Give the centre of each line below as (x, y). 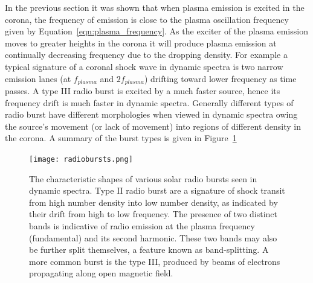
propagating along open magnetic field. (101, 273)
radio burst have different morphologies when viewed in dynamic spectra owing (151, 114)
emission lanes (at (38, 78)
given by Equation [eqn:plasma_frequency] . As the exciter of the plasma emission (156, 31)
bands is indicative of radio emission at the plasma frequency (142, 226)
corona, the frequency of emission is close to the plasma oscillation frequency (147, 19)
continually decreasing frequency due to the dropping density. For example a (146, 55)
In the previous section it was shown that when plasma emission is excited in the (155, 7)
